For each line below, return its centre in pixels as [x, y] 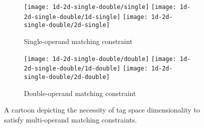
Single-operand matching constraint [78, 41]
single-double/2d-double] [67, 77]
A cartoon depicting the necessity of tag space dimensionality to [102, 110]
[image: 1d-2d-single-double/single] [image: [100, 7]
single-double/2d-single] [67, 25]
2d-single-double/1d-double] [72, 69]
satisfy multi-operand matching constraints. [71, 119]
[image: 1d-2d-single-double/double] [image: [100, 59]
